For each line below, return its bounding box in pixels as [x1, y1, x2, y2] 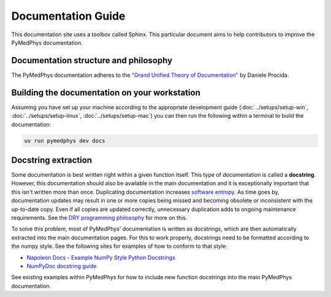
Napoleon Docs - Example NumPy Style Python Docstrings [26, 253, 176, 261]
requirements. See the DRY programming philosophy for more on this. [11, 214, 188, 221]
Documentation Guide [11, 9, 126, 23]
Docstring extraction [11, 155, 92, 165]
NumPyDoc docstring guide [26, 262, 97, 269]
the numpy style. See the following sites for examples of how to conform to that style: [11, 242, 228, 250]
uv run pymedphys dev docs [24, 137, 105, 144]
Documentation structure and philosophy [11, 55, 173, 66]
